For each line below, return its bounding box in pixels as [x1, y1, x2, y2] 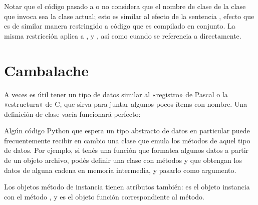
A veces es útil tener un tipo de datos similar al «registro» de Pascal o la [4, 89, 228, 99]
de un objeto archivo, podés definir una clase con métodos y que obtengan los [4, 155, 242, 165]
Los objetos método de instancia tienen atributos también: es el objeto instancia [4, 181, 250, 192]
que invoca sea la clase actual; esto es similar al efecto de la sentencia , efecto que [4, 11, 254, 21]
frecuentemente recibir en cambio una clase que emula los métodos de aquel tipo [4, 135, 250, 145]
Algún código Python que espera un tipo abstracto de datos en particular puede [4, 125, 250, 136]
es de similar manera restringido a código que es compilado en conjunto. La [4, 21, 235, 31]
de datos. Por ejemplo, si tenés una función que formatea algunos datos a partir [4, 145, 249, 155]
